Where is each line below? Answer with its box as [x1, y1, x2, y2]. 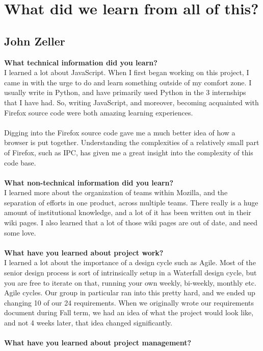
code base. [4, 157, 36, 168]
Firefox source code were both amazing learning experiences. [4, 107, 193, 118]
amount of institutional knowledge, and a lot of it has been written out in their [4, 207, 251, 218]
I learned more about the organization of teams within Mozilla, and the [4, 187, 228, 198]
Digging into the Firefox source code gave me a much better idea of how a [4, 127, 235, 137]
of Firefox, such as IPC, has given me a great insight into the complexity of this [4, 147, 253, 157]
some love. [4, 227, 36, 238]
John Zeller [4, 33, 65, 49]
